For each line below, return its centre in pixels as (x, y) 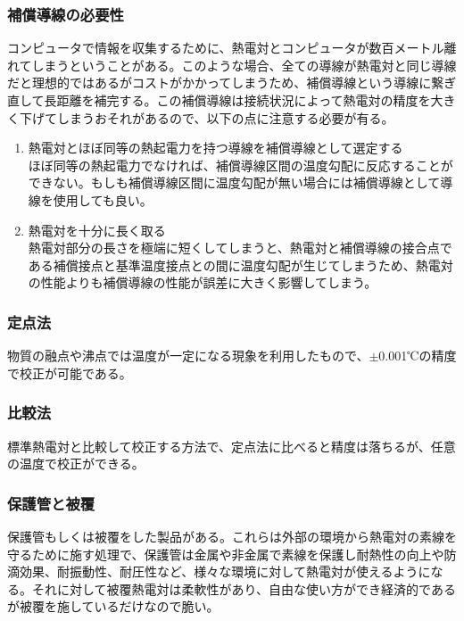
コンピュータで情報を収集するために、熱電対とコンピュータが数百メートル (226, 48)
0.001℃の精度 (418, 356)
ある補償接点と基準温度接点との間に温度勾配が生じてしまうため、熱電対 (240, 265)
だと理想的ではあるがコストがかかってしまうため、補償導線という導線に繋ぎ (232, 83)
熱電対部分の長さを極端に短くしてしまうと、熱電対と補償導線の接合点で (240, 248)
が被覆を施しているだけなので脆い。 (113, 606)
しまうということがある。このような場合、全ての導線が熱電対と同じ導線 (244, 65)
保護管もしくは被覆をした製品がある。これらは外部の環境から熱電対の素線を (232, 536)
